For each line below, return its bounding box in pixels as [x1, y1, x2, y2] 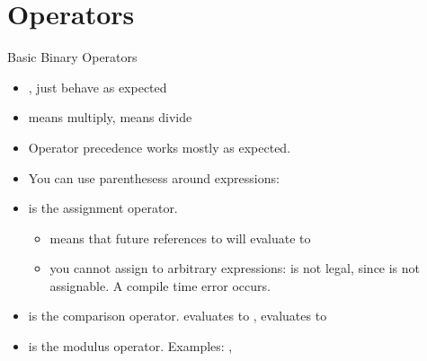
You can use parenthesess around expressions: [28, 168, 280, 187]
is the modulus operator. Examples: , [28, 337, 233, 356]
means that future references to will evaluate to [49, 228, 311, 247]
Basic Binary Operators [7, 48, 138, 66]
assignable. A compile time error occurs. [49, 276, 271, 295]
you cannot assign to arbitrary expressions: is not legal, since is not [49, 259, 421, 277]
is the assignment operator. [28, 198, 178, 217]
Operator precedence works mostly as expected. [28, 137, 291, 156]
